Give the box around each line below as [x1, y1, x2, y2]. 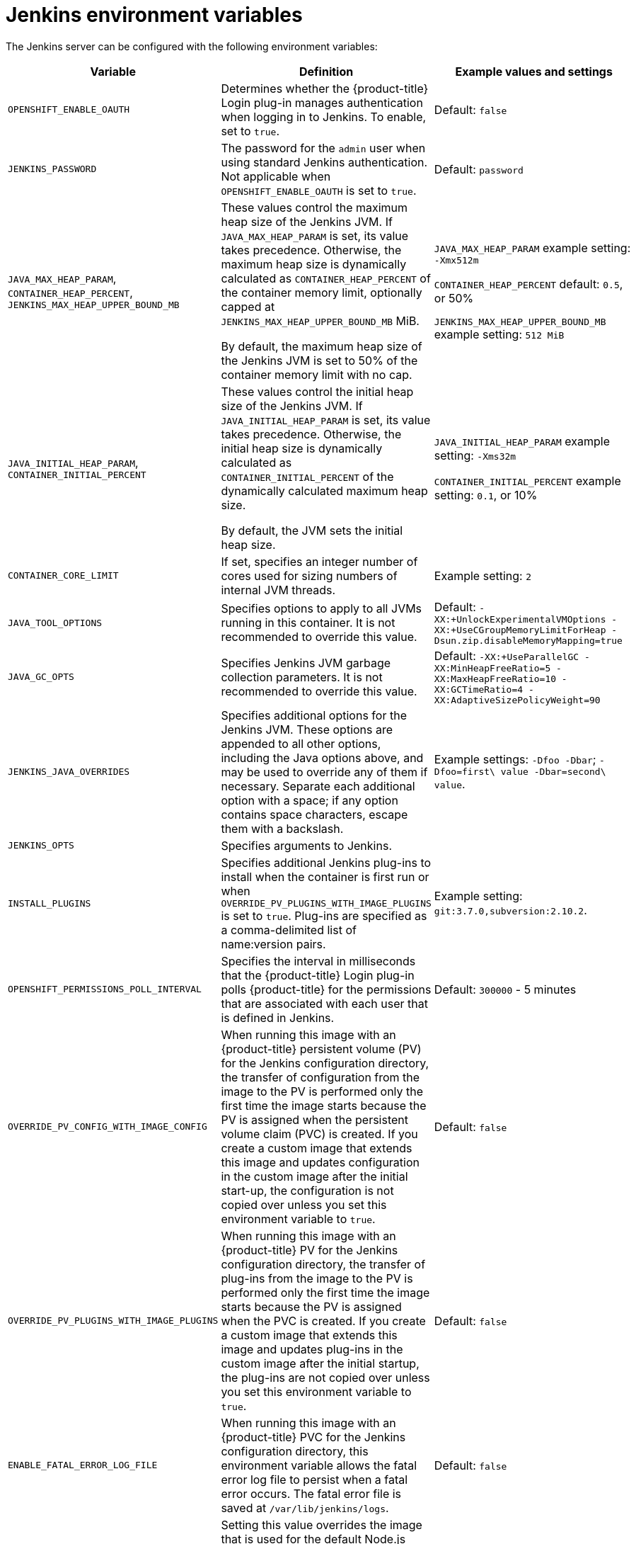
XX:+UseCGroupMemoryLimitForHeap [434, 624, 606, 635]
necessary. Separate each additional [221, 778, 415, 793]
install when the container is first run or [221, 869, 429, 884]
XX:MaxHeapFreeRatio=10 [434, 673, 557, 684]
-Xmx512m [434, 254, 479, 266]
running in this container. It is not [221, 615, 395, 630]
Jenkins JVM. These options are [221, 722, 393, 737]
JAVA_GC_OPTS [8, 671, 74, 683]
